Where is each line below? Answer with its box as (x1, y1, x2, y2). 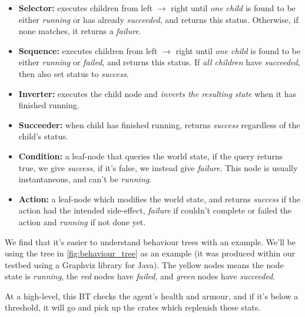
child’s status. (18, 130, 68, 142)
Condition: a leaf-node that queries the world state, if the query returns (18, 149, 283, 162)
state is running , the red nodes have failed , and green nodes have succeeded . (5, 270, 276, 282)
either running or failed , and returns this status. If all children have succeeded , (18, 56, 300, 68)
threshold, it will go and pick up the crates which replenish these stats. (5, 301, 261, 313)
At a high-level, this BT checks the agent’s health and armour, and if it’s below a (5, 289, 299, 302)
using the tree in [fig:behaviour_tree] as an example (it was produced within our (5, 247, 296, 259)
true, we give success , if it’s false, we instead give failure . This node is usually (18, 161, 298, 173)
